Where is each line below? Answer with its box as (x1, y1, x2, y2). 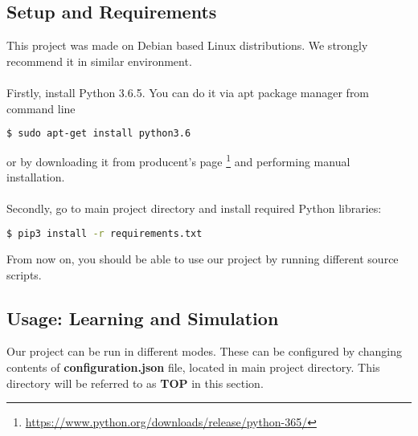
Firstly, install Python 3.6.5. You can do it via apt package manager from (6, 84, 370, 100)
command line (6, 100, 76, 116)
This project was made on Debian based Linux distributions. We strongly (6, 37, 368, 54)
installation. (6, 169, 65, 185)
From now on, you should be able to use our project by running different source (6, 250, 399, 267)
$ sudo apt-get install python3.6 (6, 128, 191, 140)
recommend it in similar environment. (6, 52, 192, 69)
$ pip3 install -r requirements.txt (6, 228, 203, 240)
